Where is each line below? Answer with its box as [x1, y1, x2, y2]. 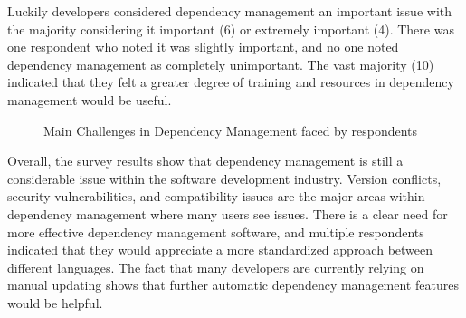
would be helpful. [7, 293, 103, 312]
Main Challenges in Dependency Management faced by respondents [43, 120, 418, 140]
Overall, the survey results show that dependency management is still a [7, 151, 404, 170]
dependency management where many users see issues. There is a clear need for [7, 204, 448, 223]
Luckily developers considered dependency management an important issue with [7, 2, 452, 20]
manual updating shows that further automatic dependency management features [7, 275, 459, 294]
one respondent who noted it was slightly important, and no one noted [7, 37, 399, 56]
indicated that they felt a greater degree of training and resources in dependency [7, 72, 454, 92]
